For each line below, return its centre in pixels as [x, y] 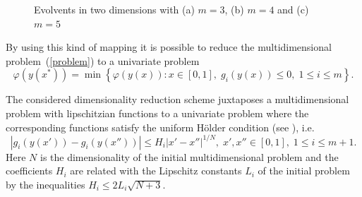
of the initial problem [304, 171]
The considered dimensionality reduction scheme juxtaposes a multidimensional [177, 99]
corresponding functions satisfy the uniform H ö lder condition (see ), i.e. [160, 127]
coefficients [29, 171]
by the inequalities [46, 184]
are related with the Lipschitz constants [156, 171]
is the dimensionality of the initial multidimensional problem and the [189, 156]
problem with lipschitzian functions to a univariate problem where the [157, 113]
